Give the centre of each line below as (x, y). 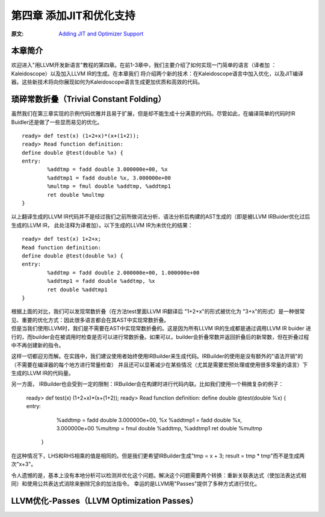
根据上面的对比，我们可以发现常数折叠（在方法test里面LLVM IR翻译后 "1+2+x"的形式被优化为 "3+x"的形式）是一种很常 (158, 311)
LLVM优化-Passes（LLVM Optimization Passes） (105, 500)
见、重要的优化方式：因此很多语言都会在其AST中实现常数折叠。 (90, 320)
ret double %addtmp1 (77, 289)
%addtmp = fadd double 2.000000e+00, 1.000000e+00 (123, 273)
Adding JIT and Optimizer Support (101, 34)
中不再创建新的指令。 (38, 345)
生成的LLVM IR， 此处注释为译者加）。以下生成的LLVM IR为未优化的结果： (102, 225)
